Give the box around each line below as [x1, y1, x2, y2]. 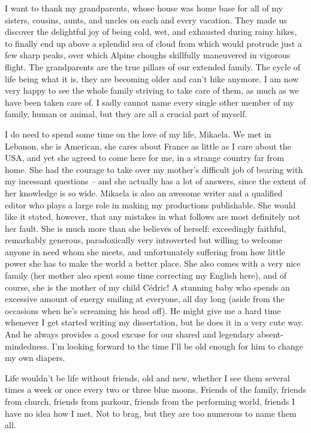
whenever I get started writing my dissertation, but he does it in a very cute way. [5, 316, 304, 329]
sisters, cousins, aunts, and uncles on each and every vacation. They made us [5, 13, 287, 26]
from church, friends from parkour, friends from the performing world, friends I [5, 395, 295, 407]
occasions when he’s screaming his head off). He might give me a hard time [5, 304, 281, 316]
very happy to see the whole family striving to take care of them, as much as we [5, 84, 299, 97]
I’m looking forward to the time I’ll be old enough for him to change [52, 339, 303, 352]
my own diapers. [5, 351, 65, 364]
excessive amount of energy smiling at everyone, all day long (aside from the [5, 292, 285, 305]
